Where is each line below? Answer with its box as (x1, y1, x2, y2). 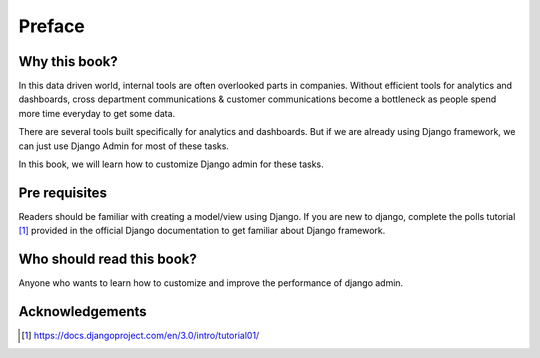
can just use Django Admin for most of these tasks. (18, 140, 230, 152)
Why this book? (18, 53, 119, 70)
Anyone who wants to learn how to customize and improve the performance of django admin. (18, 277, 404, 289)
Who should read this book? (18, 251, 197, 268)
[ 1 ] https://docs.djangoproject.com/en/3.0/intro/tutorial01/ (21, 330, 260, 342)
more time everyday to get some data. (18, 107, 176, 119)
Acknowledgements (18, 303, 147, 320)
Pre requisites (18, 184, 107, 201)
